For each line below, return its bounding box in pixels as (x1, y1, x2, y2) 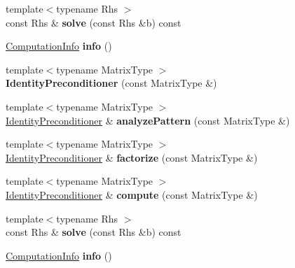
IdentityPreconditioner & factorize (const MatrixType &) (6, 150, 258, 164)
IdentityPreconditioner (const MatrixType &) (6, 76, 217, 90)
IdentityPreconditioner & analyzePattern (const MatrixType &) (6, 113, 290, 127)
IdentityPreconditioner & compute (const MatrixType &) (6, 187, 258, 202)
